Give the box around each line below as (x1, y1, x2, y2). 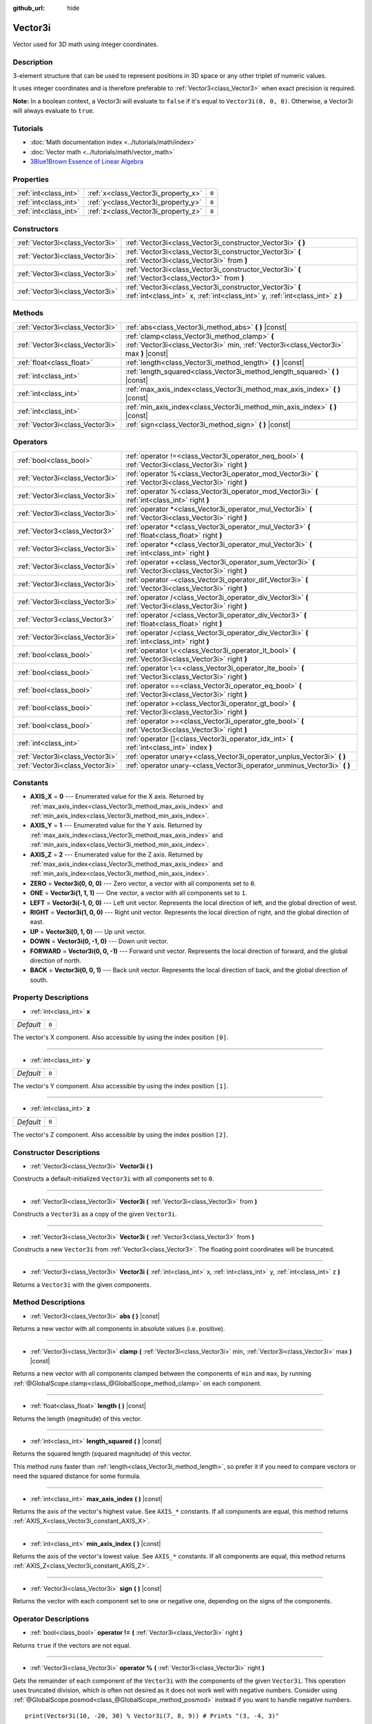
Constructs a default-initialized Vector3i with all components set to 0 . (12, 1174, 215, 1183)
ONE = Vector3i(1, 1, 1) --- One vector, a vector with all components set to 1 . (30, 889, 247, 897)
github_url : (12, 4, 45, 12)
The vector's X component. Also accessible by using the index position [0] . (12, 1033, 229, 1041)
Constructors (12, 224, 59, 234)
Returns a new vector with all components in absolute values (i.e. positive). (12, 1325, 225, 1333)
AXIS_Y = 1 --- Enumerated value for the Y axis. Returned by (30, 821, 203, 830)
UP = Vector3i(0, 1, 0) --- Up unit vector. (30, 928, 146, 936)
